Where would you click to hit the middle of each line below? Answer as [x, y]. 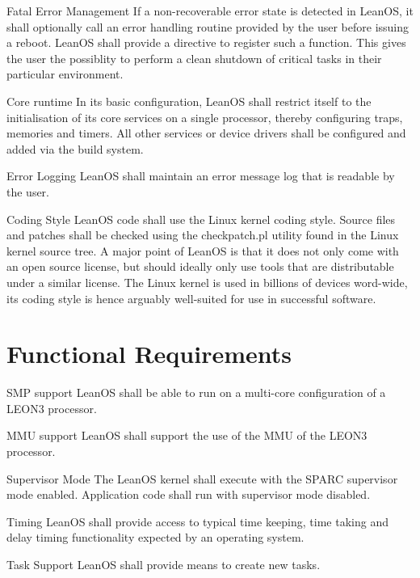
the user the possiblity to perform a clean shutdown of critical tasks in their [194, 58]
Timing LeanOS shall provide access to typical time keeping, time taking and [197, 521]
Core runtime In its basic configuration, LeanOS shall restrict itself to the [189, 101]
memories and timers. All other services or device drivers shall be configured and [206, 133]
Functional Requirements [149, 354]
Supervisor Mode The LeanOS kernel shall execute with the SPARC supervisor [202, 478]
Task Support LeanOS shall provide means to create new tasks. [164, 564]
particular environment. [65, 74]
